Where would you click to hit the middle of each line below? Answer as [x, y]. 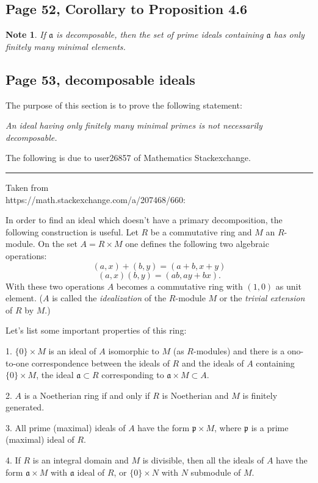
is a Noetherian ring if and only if [87, 395]
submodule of [216, 472]
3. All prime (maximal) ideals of [66, 427]
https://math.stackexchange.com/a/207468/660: [96, 199]
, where [228, 427]
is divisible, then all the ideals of [203, 460]
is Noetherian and [195, 395]
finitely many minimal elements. [66, 46]
